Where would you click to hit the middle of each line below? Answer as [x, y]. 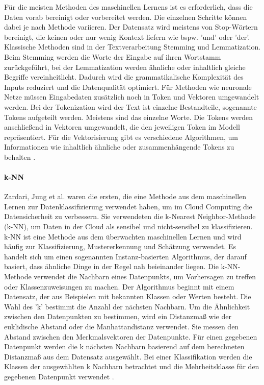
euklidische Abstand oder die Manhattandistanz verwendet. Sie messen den [122, 327]
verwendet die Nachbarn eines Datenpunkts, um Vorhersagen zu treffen [145, 276]
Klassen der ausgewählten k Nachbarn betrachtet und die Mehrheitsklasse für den [132, 366]
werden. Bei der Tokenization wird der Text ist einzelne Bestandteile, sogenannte [130, 106]
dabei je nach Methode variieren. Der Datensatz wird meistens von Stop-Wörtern [131, 27]
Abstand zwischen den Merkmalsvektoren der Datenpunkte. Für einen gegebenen [131, 336]
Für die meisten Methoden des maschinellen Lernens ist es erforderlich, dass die [128, 7]
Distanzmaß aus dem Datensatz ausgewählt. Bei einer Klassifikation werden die [128, 356]
